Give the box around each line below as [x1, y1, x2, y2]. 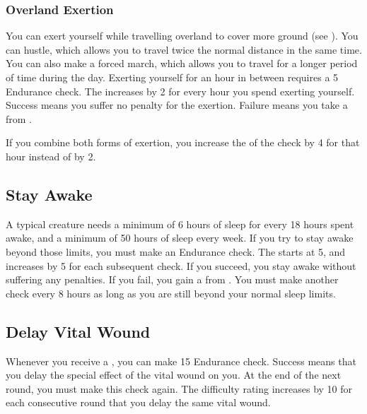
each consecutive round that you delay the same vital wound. [6, 395, 271, 410]
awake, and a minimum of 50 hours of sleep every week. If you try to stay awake [6, 230, 354, 245]
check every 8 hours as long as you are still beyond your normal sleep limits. [6, 285, 336, 300]
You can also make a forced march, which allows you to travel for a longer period [6, 56, 358, 71]
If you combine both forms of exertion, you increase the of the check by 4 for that [6, 135, 360, 150]
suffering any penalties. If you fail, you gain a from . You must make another [6, 272, 339, 287]
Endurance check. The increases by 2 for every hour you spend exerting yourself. [6, 83, 355, 98]
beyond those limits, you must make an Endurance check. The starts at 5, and [6, 244, 346, 259]
